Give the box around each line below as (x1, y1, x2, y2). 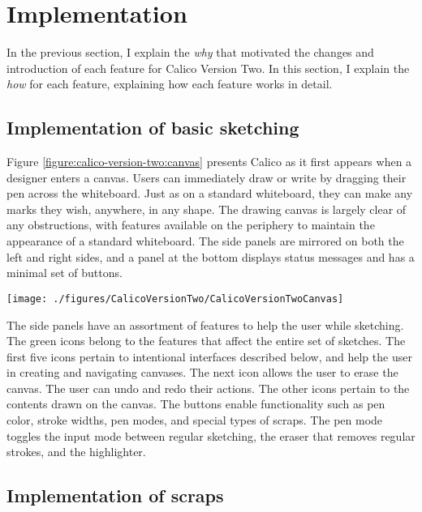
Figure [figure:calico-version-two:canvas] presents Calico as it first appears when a (6, 153, 412, 170)
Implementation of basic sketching (6, 115, 299, 140)
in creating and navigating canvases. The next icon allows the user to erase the (6, 364, 398, 381)
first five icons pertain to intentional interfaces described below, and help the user (6, 348, 412, 365)
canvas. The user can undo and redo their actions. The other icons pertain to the (6, 379, 410, 396)
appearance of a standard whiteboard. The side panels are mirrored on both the (6, 233, 404, 250)
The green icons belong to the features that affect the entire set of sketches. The (6, 332, 406, 349)
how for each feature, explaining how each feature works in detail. (6, 75, 333, 92)
